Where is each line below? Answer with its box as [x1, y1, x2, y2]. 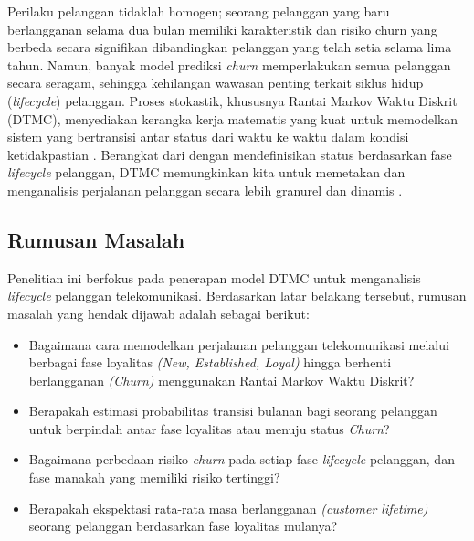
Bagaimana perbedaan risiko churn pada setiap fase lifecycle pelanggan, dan [28, 450, 455, 469]
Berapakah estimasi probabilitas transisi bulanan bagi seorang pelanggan [28, 401, 437, 420]
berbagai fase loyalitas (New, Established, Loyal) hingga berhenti [28, 353, 392, 372]
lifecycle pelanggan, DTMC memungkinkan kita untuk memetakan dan [7, 163, 406, 182]
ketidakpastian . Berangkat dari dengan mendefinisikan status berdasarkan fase [7, 144, 452, 164]
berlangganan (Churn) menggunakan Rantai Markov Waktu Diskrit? [28, 370, 415, 389]
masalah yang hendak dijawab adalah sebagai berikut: [7, 303, 310, 323]
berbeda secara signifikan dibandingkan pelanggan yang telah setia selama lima [7, 37, 452, 57]
